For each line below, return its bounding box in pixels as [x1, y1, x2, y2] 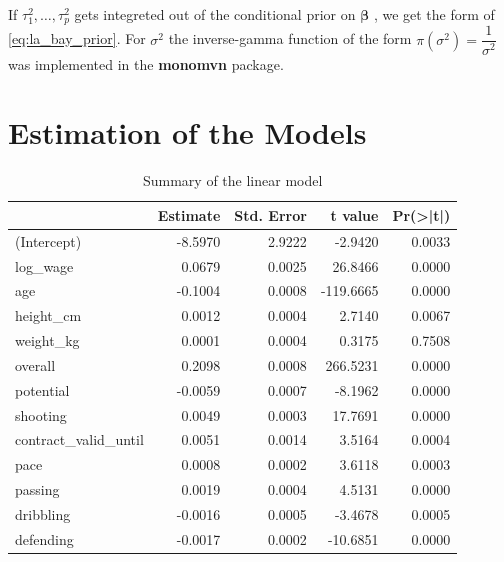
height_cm [15, 305, 82, 326]
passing [15, 479, 60, 500]
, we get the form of [373, 4, 495, 24]
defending [15, 528, 74, 549]
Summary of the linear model [142, 170, 323, 191]
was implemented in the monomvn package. [8, 53, 284, 74]
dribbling [15, 503, 71, 524]
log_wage [15, 255, 74, 276]
